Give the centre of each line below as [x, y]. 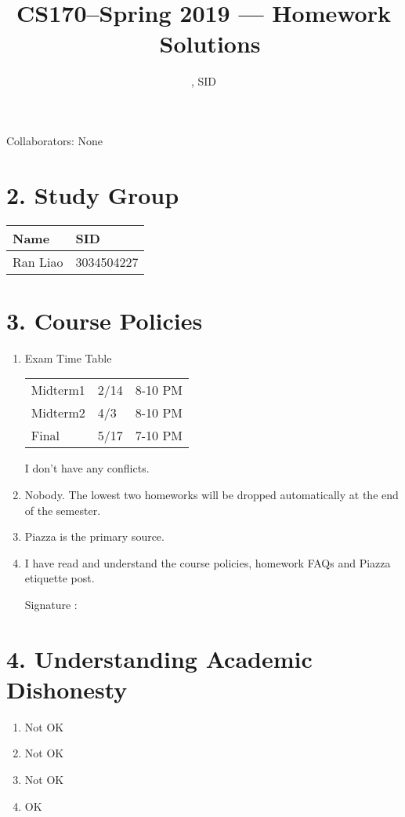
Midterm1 [58, 390]
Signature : [51, 604]
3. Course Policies [105, 320]
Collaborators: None [55, 140]
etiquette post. [60, 578]
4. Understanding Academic [159, 658]
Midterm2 [58, 413]
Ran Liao [38, 261]
